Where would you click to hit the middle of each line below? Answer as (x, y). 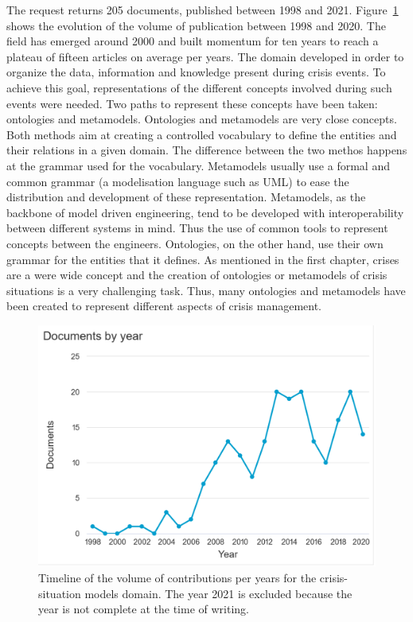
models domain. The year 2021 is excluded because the (218, 593)
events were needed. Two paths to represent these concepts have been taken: (192, 103)
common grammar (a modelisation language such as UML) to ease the (178, 181)
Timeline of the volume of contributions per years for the (177, 577)
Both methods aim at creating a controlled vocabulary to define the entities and (202, 134)
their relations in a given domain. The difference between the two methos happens (207, 150)
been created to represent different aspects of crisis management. (164, 306)
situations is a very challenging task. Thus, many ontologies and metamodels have (206, 290)
